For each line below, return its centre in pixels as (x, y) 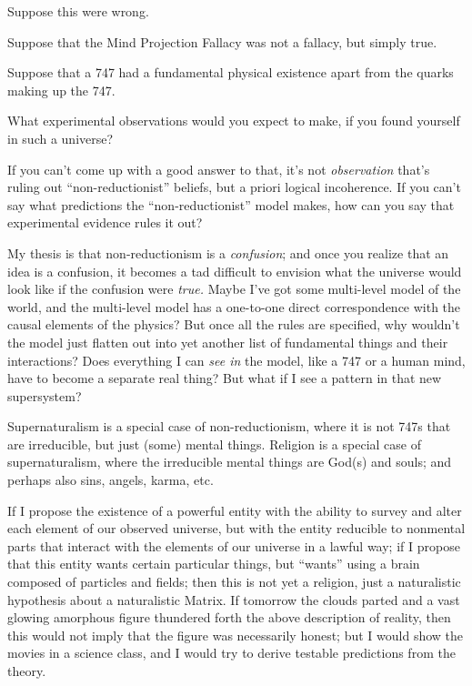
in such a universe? (60, 138)
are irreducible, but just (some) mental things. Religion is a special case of (214, 444)
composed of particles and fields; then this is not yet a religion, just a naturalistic (234, 582)
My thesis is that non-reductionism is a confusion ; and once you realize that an (228, 252)
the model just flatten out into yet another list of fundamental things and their (228, 342)
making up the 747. (61, 90)
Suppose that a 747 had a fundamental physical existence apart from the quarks (231, 72)
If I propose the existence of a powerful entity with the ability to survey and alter (235, 510)
